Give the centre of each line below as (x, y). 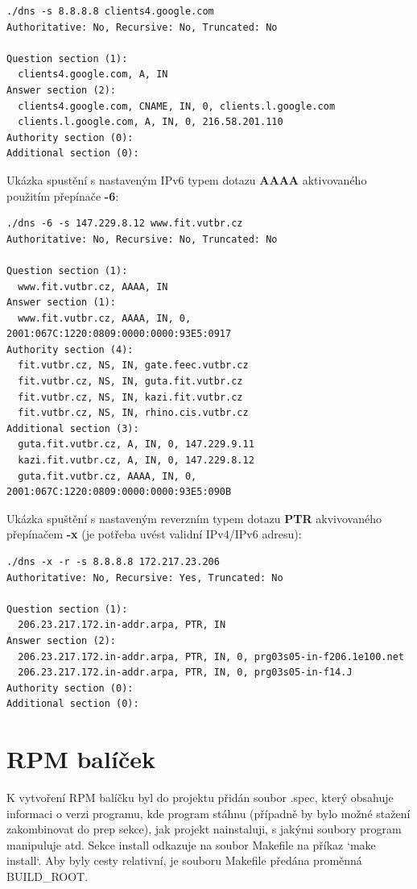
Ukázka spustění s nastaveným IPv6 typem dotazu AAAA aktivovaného (187, 179)
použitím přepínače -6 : (63, 195)
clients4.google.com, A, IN (93, 75)
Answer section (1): (62, 303)
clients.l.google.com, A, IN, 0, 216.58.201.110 (151, 122)
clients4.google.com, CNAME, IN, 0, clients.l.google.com (177, 106)
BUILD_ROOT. (47, 877)
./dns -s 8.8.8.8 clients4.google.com (110, 11)
